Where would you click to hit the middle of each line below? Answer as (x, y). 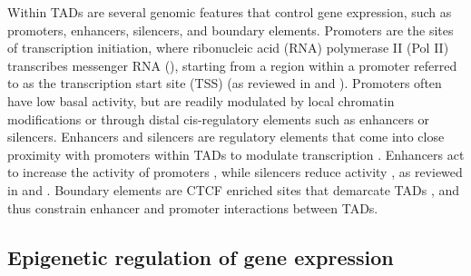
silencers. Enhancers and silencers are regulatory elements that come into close (226, 137)
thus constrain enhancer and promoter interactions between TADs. (193, 207)
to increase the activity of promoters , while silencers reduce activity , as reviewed (235, 172)
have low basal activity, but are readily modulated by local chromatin (201, 100)
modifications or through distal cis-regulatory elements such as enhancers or (219, 118)
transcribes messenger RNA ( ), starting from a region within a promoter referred (232, 65)
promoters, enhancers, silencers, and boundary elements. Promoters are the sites (231, 30)
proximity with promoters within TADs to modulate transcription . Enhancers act (236, 154)
